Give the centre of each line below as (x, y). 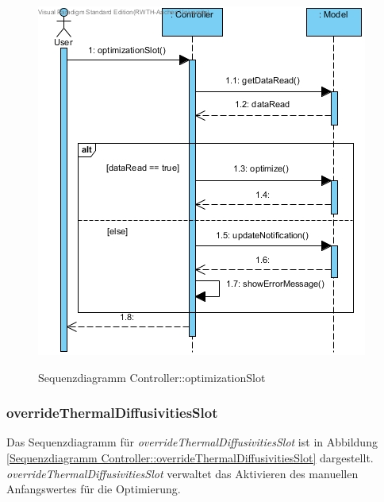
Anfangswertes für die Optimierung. (94, 489)
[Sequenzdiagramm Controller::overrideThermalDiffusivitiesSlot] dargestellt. (190, 458)
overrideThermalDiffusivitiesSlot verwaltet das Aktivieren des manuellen (182, 473)
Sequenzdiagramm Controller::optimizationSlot (152, 377)
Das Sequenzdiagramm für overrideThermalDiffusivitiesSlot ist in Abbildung (192, 442)
